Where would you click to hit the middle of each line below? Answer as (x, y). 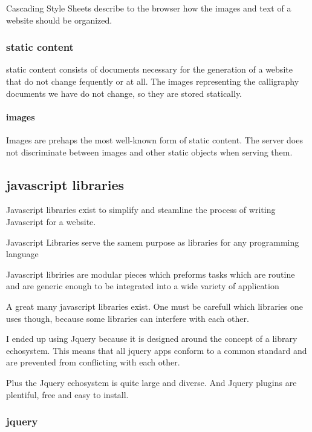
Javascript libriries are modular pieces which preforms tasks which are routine (151, 274)
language (22, 254)
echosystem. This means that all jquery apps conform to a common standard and (157, 350)
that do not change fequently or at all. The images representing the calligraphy (153, 81)
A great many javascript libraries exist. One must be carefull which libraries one (155, 306)
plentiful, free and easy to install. (67, 394)
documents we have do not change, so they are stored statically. (124, 93)
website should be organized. (59, 20)
